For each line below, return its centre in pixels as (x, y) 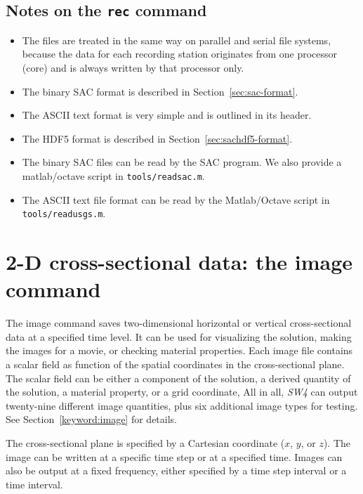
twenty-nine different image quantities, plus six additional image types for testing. (182, 405)
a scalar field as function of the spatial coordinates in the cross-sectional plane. (175, 364)
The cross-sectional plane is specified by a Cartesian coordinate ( (145, 442)
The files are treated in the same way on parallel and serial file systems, (177, 40)
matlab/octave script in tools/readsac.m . (113, 175)
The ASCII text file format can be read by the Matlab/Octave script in (176, 199)
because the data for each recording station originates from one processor (180, 54)
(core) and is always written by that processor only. (133, 67)
